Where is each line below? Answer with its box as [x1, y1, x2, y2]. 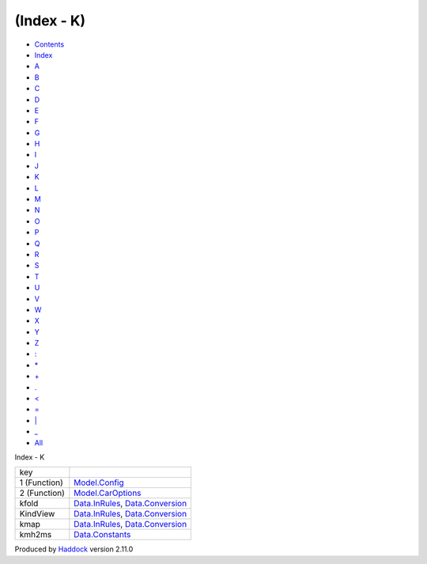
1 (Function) [19, 477, 63, 488]
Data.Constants [74, 529, 131, 540]
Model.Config [74, 477, 124, 488]
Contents [34, 40, 65, 49]
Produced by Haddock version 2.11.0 [14, 544, 134, 554]
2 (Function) [19, 487, 65, 498]
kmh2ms [19, 529, 52, 540]
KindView [19, 509, 55, 520]
